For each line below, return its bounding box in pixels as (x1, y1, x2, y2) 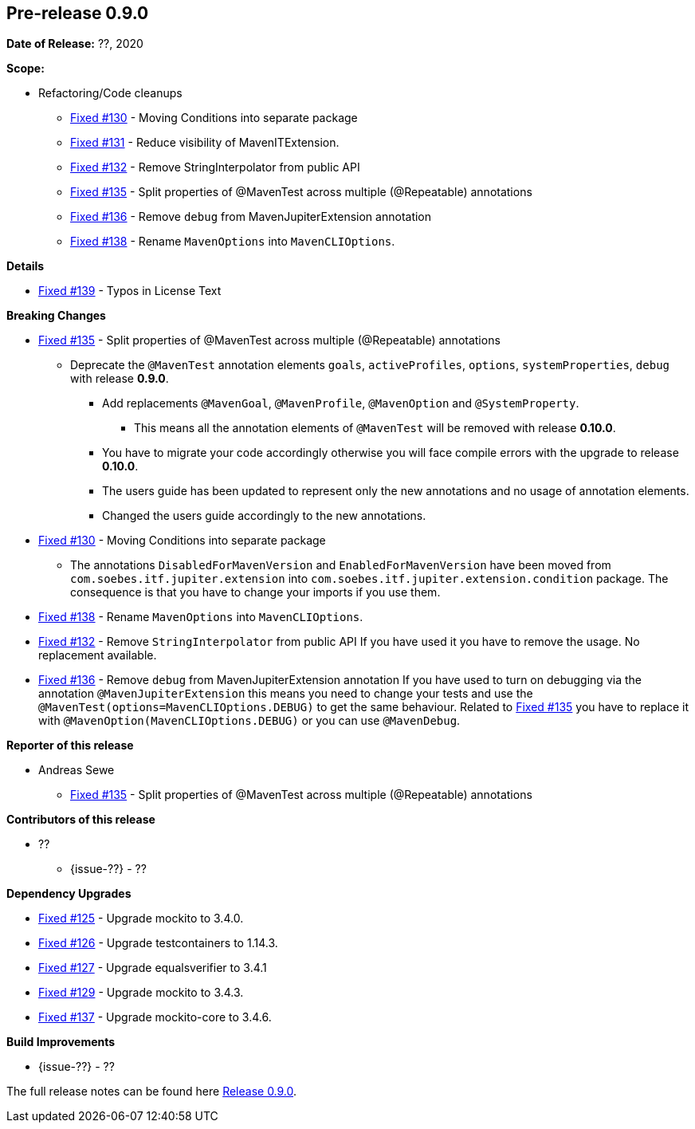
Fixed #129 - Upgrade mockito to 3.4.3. (38, 985, 244, 1000)
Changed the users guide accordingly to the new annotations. (102, 509, 426, 523)
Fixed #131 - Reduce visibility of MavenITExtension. (70, 136, 340, 150)
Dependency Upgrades (6, 887, 132, 901)
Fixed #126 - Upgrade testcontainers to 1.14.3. (38, 936, 278, 950)
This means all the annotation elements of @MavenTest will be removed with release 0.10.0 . (134, 421, 616, 435)
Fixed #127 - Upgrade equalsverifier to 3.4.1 (38, 961, 267, 975)
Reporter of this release (6, 738, 134, 753)
